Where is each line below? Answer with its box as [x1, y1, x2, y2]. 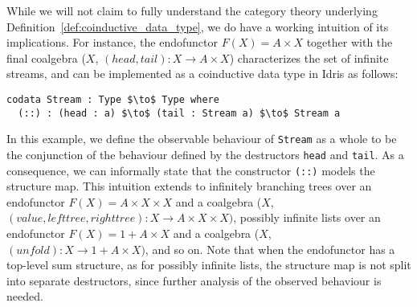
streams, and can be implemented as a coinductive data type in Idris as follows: [6, 65, 399, 82]
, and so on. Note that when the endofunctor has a [145, 240, 395, 257]
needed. [6, 288, 43, 305]
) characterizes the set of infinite [229, 49, 389, 66]
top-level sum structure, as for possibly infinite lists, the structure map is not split [6, 256, 411, 273]
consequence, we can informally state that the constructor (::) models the [6, 162, 375, 178]
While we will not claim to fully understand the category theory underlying [6, 2, 378, 18]
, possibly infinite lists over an [233, 209, 381, 226]
